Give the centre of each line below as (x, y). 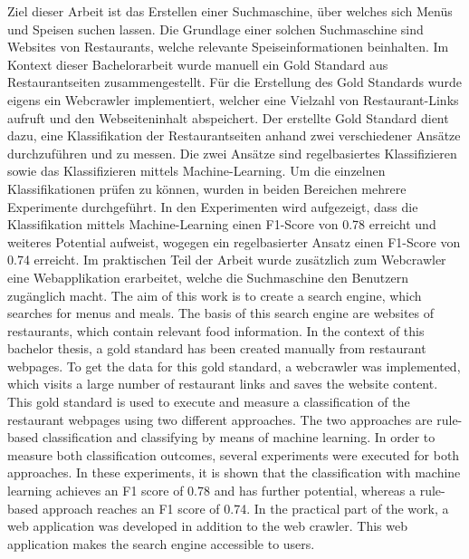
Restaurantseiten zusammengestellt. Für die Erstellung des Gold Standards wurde (235, 82)
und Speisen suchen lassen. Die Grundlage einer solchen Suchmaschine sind (215, 29)
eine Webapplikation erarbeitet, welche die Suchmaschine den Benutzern (208, 277)
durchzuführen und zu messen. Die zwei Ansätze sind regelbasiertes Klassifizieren (232, 153)
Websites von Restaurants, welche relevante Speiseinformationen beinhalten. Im (228, 47)
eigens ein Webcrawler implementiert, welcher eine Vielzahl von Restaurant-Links (233, 99)
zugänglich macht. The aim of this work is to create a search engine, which (215, 295)
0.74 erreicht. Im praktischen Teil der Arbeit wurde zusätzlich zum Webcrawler (227, 260)
